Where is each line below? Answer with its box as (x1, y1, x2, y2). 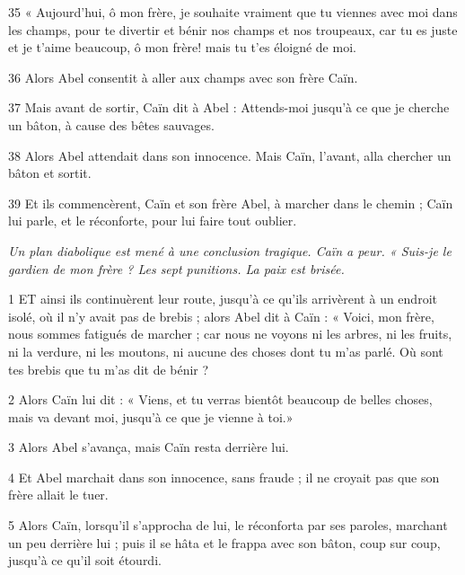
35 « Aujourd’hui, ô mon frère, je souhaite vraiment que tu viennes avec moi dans (8, 3, 458, 21)
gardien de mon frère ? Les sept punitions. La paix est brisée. (8, 259, 345, 278)
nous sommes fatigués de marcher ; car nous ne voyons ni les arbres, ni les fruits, (8, 324, 452, 343)
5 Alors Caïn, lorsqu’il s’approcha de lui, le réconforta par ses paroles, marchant (8, 516, 448, 535)
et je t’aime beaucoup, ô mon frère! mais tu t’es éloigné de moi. (8, 38, 356, 57)
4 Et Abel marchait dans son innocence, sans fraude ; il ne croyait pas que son (8, 467, 440, 486)
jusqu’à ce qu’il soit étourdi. (8, 551, 162, 570)
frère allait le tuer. (8, 485, 109, 504)
